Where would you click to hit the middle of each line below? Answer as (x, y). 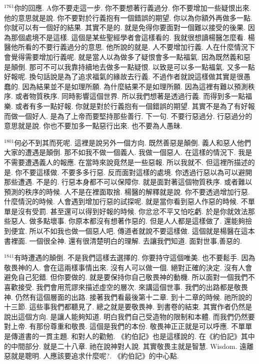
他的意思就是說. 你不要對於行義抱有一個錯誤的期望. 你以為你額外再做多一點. (128, 17)
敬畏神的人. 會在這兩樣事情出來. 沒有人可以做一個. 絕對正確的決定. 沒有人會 (128, 267)
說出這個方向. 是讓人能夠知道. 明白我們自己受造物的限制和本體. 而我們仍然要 (129, 316)
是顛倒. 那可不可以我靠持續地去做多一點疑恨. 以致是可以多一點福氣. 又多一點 (129, 66)
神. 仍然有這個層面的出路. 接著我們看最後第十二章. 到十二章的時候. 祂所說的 (128, 297)
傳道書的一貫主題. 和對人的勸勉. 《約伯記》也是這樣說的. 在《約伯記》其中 (133, 336)
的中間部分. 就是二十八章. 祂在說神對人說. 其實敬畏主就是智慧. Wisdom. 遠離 (129, 346)
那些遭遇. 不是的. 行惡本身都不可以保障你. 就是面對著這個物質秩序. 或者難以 (128, 182)
